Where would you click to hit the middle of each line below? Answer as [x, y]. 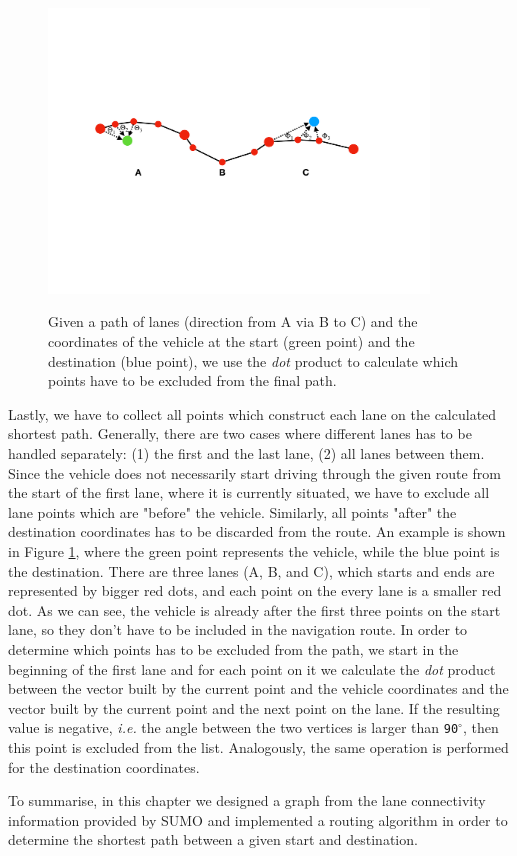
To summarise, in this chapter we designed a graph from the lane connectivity [247, 800]
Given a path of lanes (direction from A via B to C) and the [233, 321]
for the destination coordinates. [104, 766]
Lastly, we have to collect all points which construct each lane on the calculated [252, 413]
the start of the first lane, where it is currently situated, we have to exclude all [249, 492]
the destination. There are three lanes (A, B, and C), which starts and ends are [251, 570]
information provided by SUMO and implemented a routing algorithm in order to [258, 819]
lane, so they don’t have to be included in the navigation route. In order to [238, 629]
